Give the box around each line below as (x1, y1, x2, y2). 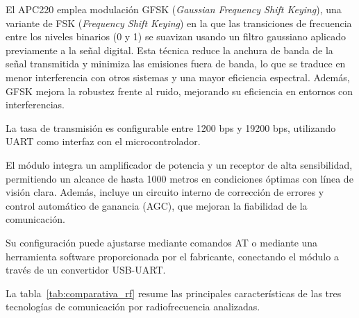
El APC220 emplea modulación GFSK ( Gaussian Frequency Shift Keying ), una (6, 2, 342, 16)
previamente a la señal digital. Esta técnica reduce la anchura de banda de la (6, 42, 333, 57)
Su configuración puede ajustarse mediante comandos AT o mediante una (6, 235, 318, 249)
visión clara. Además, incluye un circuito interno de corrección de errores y (6, 185, 324, 199)
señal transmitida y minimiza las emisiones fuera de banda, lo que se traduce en (6, 56, 346, 71)
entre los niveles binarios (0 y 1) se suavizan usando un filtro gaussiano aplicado (6, 29, 346, 44)
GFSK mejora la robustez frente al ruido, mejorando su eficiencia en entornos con (6, 83, 353, 98)
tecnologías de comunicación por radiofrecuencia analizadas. (6, 299, 260, 314)
